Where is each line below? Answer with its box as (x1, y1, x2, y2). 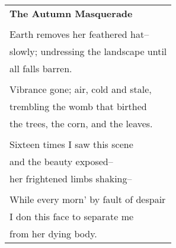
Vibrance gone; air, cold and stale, (9, 82, 152, 96)
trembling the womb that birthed (9, 99, 147, 113)
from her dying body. (9, 227, 97, 240)
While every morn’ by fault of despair (9, 192, 166, 206)
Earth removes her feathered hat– (9, 27, 149, 41)
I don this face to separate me (9, 210, 134, 223)
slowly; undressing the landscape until (9, 44, 167, 58)
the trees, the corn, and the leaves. (9, 117, 153, 130)
